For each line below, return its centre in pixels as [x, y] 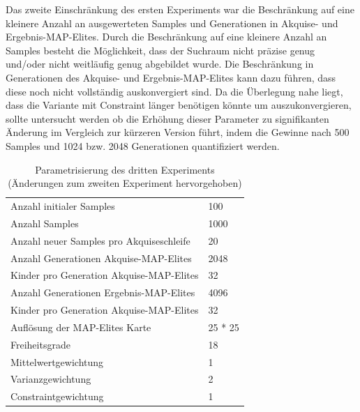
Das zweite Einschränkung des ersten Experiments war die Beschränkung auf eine [180, 9]
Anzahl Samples [45, 223]
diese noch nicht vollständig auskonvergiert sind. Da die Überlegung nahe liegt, [174, 91]
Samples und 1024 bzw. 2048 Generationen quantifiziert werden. [143, 145]
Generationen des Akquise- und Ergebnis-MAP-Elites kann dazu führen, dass [171, 77]
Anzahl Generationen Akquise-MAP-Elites [101, 258]
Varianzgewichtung [51, 379]
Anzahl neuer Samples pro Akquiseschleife [100, 240]
